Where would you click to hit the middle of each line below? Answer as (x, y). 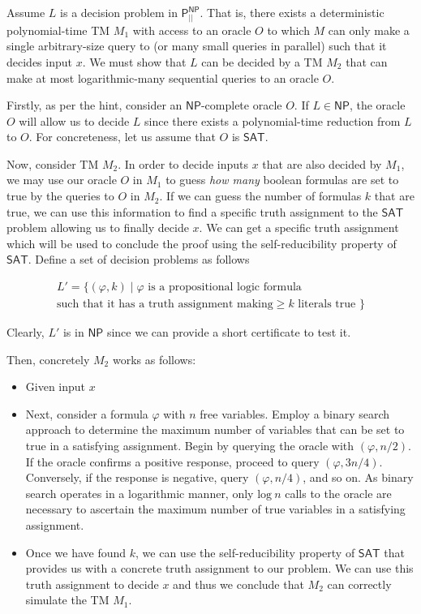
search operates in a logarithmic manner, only (140, 493)
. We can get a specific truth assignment (299, 228)
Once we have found (76, 552)
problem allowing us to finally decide (98, 228)
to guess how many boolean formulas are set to (282, 180)
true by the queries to (60, 196)
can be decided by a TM (262, 61)
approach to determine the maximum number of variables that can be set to (215, 429)
